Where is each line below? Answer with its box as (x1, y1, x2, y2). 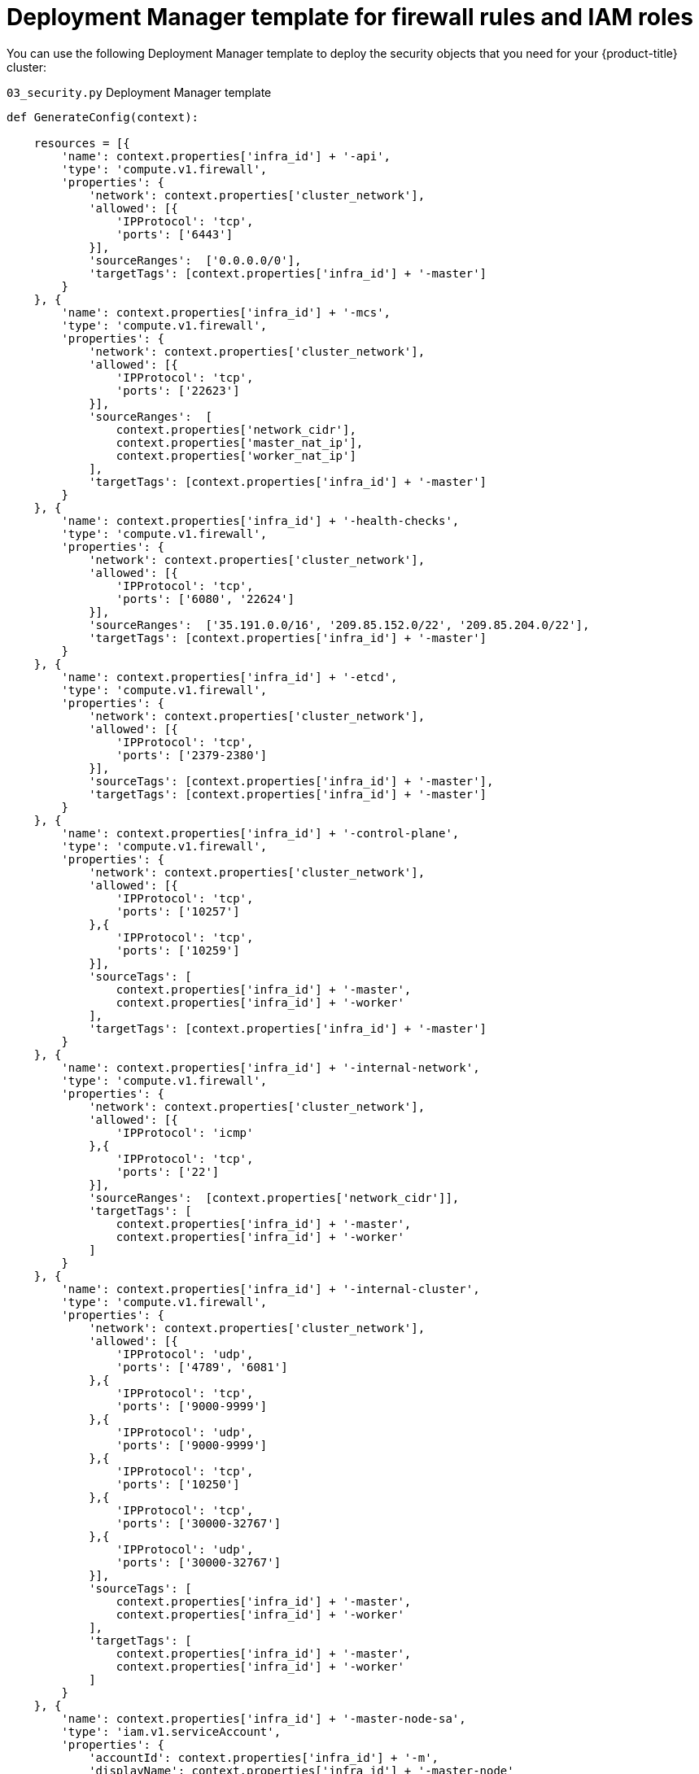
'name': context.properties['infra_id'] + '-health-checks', (61, 513, 460, 527)
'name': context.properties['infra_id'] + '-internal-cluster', (61, 1282, 480, 1296)
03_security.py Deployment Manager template (7, 85, 272, 99)
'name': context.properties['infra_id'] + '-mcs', (61, 305, 391, 319)
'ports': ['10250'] (116, 1477, 240, 1491)
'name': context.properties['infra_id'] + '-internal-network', (61, 1060, 480, 1074)
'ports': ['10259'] (116, 943, 240, 957)
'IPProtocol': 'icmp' (116, 1125, 254, 1139)
